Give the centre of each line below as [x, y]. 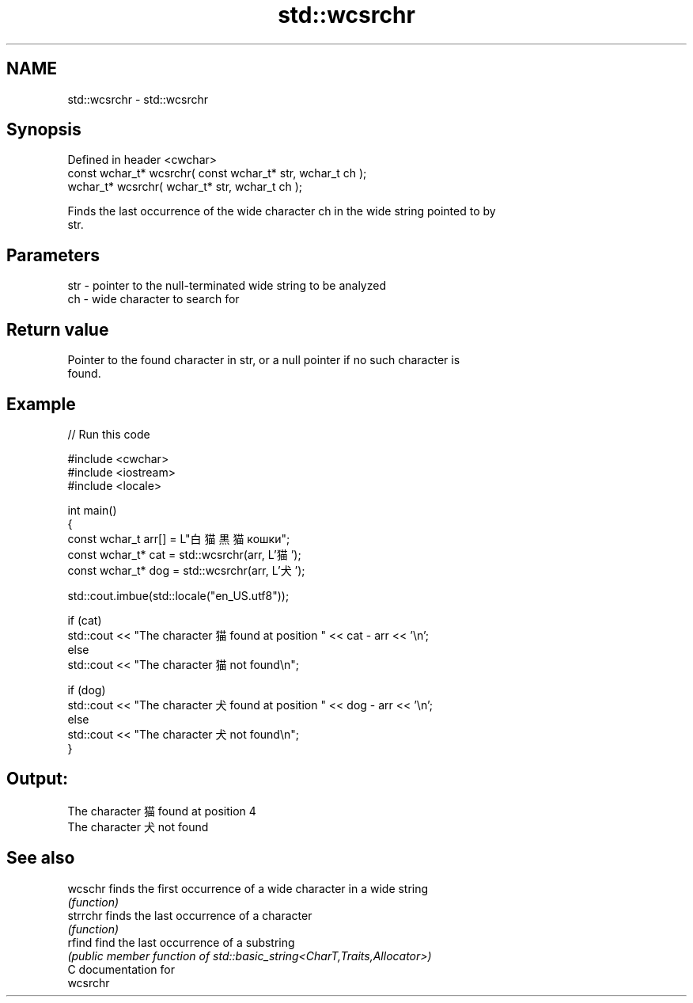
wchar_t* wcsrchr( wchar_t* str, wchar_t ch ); [185, 187]
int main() [92, 510]
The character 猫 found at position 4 [162, 811]
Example [41, 404]
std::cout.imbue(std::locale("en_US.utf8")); [178, 595]
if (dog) [87, 690]
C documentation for [121, 969]
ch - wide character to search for [153, 299]
